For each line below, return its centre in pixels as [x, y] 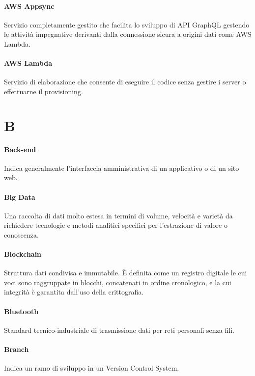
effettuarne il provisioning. [43, 91]
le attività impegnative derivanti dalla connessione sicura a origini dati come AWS [128, 34]
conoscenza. [21, 234]
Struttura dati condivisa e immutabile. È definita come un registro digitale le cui [126, 273]
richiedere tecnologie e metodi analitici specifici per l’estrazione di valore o [116, 225]
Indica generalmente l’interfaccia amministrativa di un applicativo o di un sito [122, 168]
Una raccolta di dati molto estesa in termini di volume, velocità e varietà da [118, 215]
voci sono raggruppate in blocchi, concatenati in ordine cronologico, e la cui [118, 282]
